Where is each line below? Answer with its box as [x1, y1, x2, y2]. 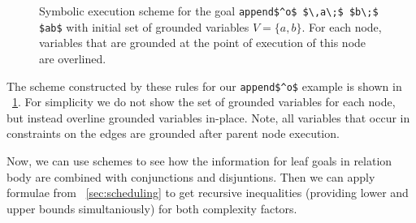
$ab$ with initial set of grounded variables [39, 18, 249, 35]
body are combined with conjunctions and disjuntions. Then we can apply [6, 168, 375, 185]
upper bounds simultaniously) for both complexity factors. [6, 199, 297, 217]
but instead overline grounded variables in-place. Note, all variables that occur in [6, 109, 410, 126]
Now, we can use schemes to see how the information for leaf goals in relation [6, 152, 392, 169]
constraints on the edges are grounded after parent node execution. [6, 125, 340, 142]
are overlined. [39, 49, 106, 66]
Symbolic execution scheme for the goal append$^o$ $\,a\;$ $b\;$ [39, 2, 379, 19]
